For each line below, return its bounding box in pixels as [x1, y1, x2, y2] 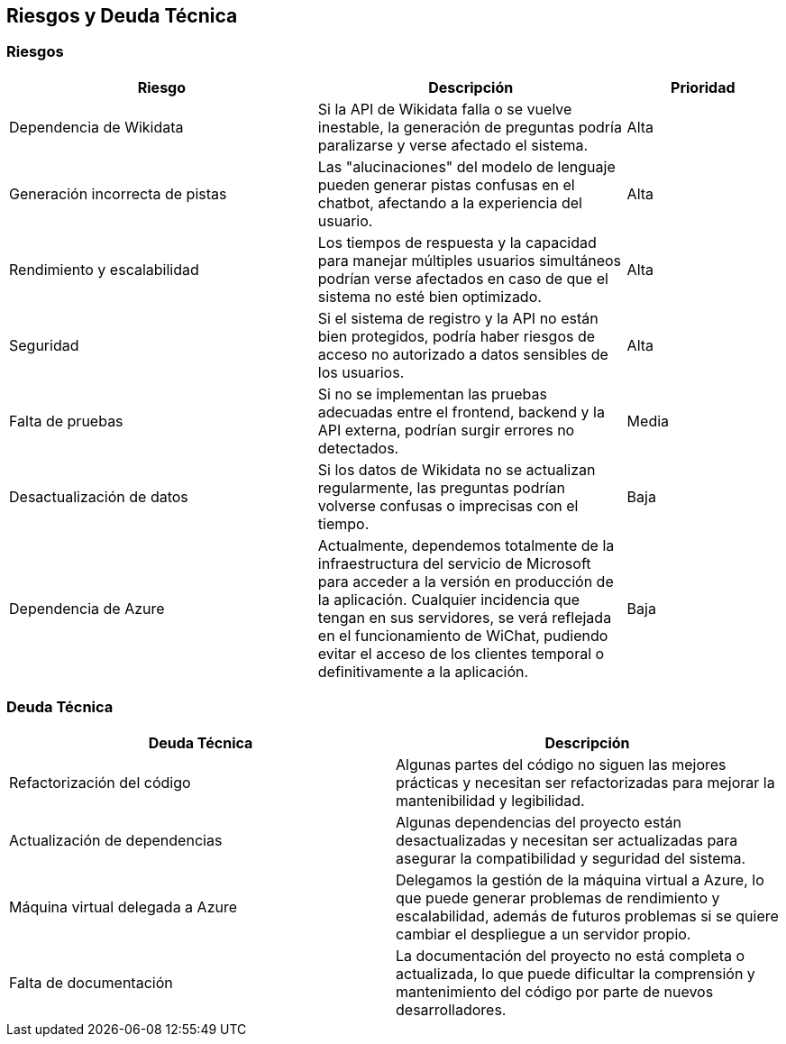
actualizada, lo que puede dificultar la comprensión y [396, 964, 755, 983]
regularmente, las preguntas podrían [317, 478, 565, 497]
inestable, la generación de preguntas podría [317, 117, 622, 136]
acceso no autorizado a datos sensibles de [317, 344, 608, 363]
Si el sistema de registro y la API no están [317, 308, 599, 327]
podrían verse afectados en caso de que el [317, 269, 608, 288]
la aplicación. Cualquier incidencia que [317, 590, 580, 609]
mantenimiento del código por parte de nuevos [396, 982, 714, 1001]
